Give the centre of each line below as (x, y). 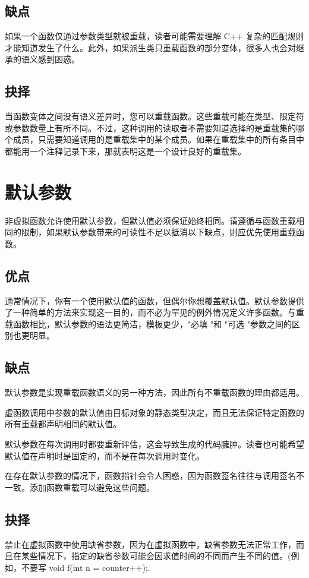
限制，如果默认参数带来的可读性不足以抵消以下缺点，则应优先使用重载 (158, 232)
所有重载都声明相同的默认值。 (63, 424)
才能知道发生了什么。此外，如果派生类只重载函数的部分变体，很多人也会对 (150, 47)
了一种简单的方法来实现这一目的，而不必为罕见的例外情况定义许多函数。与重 (154, 312)
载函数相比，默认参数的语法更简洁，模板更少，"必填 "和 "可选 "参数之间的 (148, 323)
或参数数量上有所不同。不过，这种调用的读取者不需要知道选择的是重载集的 (150, 127)
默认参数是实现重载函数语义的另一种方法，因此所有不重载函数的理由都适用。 (154, 392)
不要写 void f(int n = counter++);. (86, 567)
